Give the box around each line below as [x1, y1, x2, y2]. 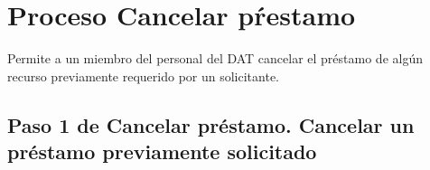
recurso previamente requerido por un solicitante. [7, 66, 280, 85]
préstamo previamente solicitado [7, 137, 317, 165]
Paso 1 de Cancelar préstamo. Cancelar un [7, 110, 415, 138]
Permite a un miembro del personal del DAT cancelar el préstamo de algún [7, 49, 423, 68]
